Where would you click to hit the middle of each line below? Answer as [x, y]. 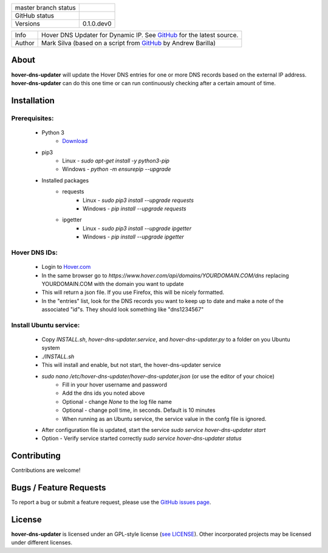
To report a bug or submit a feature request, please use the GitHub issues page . [111, 503]
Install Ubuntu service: [46, 325]
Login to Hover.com [66, 267]
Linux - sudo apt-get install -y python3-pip [116, 161]
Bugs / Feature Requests [59, 488]
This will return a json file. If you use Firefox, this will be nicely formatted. [133, 293]
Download [75, 141]
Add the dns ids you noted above [104, 393]
